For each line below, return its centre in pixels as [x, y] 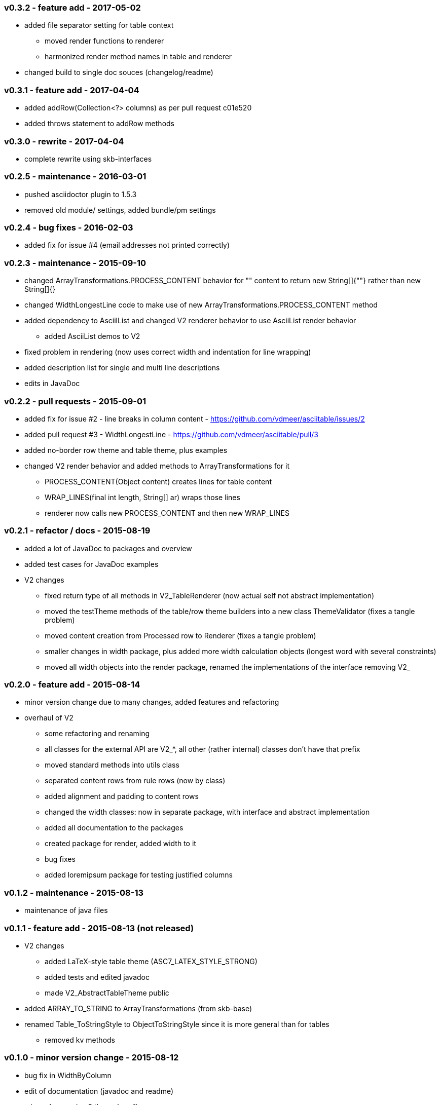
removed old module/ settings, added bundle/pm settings [120, 210]
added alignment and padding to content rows [122, 796]
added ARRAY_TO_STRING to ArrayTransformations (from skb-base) [138, 1008]
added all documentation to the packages [114, 828]
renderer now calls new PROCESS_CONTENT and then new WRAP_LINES [167, 513]
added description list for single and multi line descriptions [122, 368]
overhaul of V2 [49, 718]
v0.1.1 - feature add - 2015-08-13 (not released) [99, 928]
